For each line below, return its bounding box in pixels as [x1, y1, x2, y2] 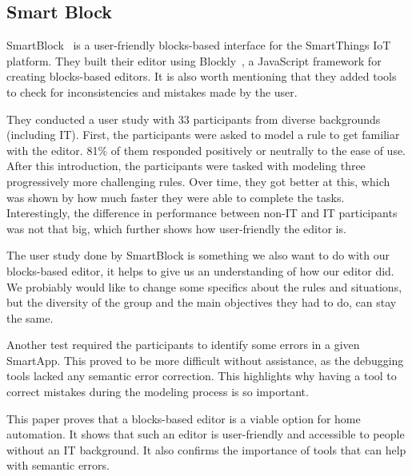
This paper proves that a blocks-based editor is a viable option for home [6, 410, 361, 426]
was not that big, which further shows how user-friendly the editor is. [6, 220, 346, 236]
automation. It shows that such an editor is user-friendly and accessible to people [6, 426, 405, 442]
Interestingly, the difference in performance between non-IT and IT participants [6, 204, 398, 221]
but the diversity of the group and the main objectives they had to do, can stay [6, 294, 397, 311]
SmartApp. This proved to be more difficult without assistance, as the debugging [6, 351, 404, 368]
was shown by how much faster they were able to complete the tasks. [6, 188, 345, 205]
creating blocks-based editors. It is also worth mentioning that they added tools [6, 68, 397, 85]
